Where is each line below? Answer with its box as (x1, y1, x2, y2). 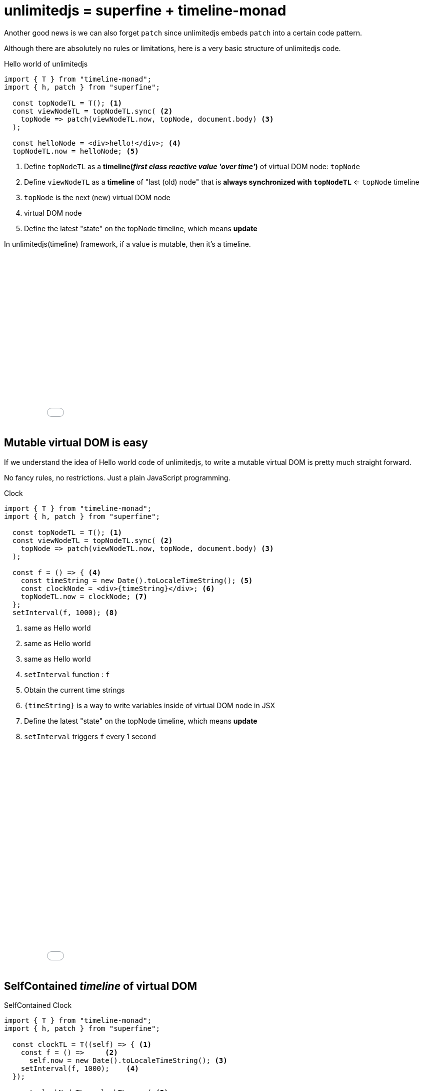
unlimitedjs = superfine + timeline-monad (4, 2, 286, 19)
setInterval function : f (24, 670, 110, 679)
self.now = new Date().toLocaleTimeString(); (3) (29, 1056, 227, 1065)
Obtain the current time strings (24, 685, 125, 694)
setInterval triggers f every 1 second (24, 732, 156, 741)
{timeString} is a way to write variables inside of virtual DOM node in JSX (24, 701, 275, 710)
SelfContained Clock (4, 1001, 72, 1010)
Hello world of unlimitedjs (4, 59, 88, 68)
